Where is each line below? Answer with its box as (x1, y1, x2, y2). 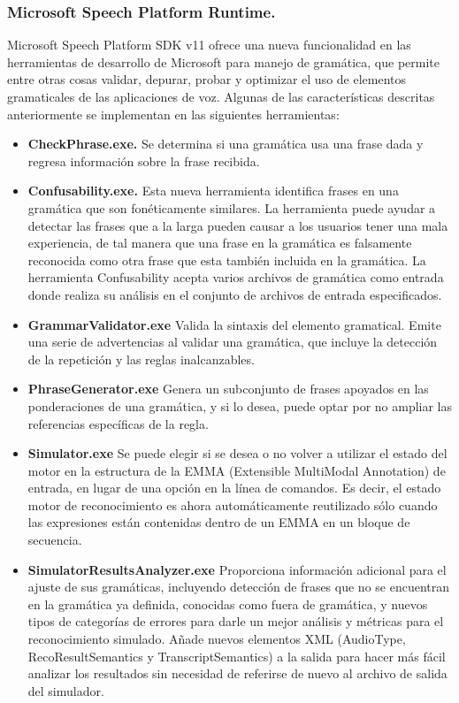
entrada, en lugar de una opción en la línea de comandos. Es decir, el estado (27, 478, 441, 497)
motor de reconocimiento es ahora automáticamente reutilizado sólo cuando (27, 495, 438, 514)
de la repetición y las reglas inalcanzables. (27, 349, 255, 368)
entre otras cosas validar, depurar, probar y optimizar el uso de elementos (7, 70, 407, 88)
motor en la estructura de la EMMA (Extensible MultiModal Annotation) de (27, 461, 446, 479)
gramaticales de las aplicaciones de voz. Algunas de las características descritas (7, 88, 435, 105)
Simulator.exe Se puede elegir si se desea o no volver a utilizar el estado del (27, 444, 448, 462)
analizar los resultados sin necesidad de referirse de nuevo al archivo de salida (27, 664, 448, 683)
